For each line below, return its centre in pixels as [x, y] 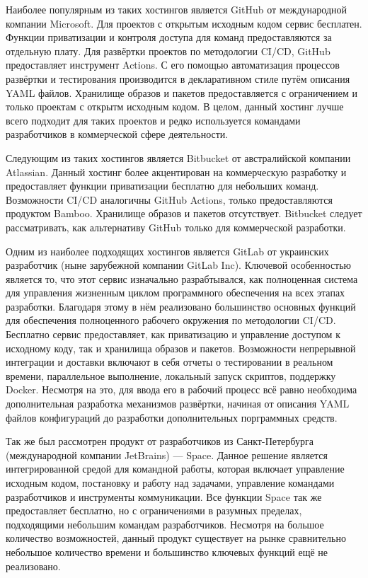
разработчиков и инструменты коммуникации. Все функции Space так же [164, 496]
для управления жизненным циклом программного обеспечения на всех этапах [176, 293]
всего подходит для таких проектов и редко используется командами [153, 120]
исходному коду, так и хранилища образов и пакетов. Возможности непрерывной [181, 348]
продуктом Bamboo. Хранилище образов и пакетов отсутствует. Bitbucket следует [184, 213]
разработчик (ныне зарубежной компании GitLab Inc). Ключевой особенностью [179, 265]
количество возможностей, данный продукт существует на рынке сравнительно [176, 538]
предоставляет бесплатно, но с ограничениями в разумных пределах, [154, 510]
